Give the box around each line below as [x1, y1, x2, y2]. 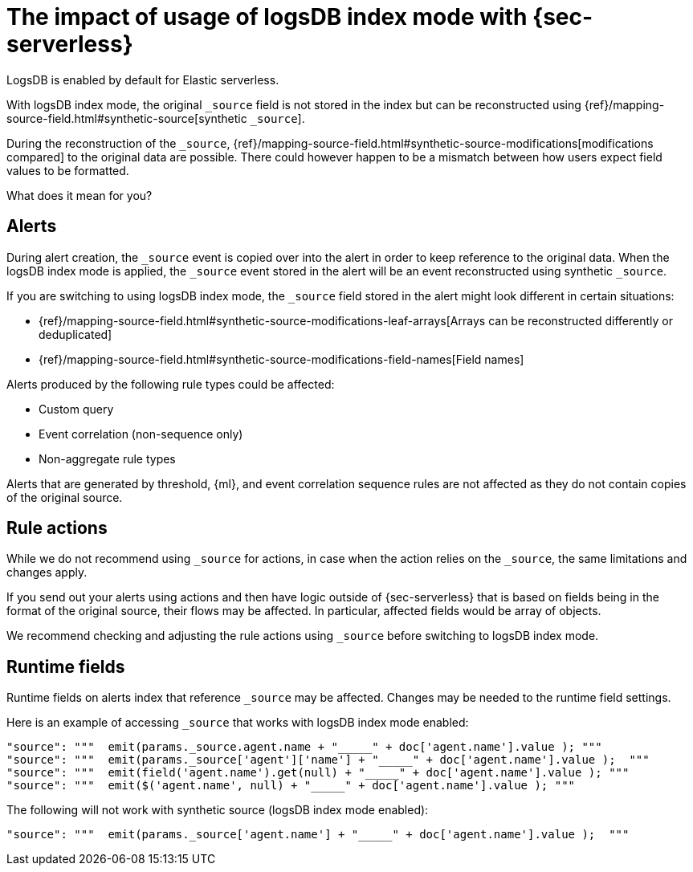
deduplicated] [39, 327, 112, 341]
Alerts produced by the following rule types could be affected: [6, 377, 335, 391]
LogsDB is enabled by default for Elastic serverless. [6, 72, 279, 87]
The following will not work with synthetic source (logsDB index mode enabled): [6, 803, 429, 817]
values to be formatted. [6, 163, 129, 177]
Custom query [39, 401, 114, 416]
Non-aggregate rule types [39, 451, 176, 466]
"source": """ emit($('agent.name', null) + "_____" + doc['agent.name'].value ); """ [6, 779, 576, 793]
